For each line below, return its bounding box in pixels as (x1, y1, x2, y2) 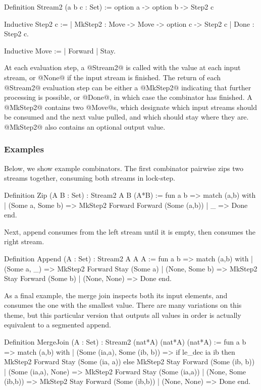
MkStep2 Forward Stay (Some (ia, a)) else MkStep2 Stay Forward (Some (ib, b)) (4, 356, 255, 367)
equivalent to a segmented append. (4, 319, 112, 330)
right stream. (4, 236, 44, 247)
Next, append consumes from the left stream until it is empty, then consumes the (4, 226, 255, 237)
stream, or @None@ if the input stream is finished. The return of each (4, 72, 221, 82)
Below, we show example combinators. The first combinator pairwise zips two (4, 162, 243, 173)
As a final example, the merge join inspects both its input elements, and (4, 290, 228, 300)
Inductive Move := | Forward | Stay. (4, 45, 116, 55)
